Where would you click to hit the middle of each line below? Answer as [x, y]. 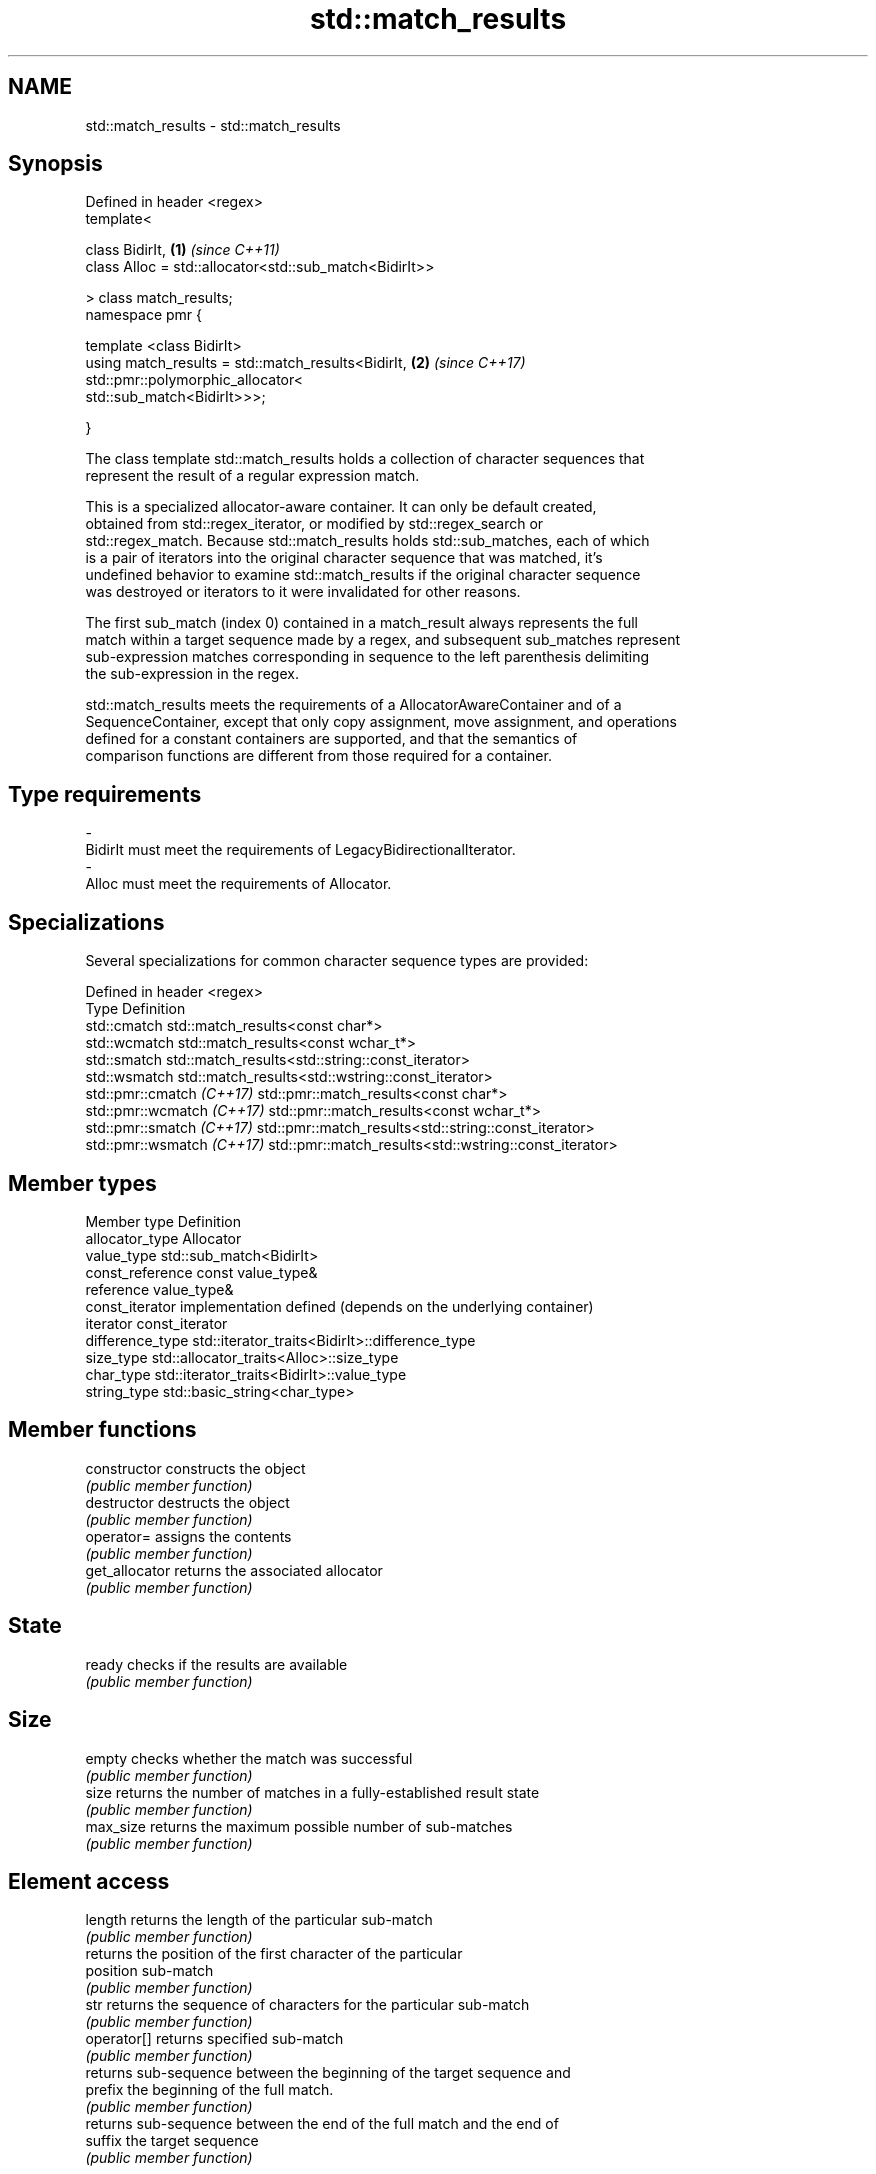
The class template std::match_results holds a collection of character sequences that [365, 459]
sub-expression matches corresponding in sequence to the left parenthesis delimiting [367, 657]
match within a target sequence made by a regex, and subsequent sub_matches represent [383, 640]
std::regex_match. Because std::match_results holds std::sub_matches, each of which [367, 541]
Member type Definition [163, 1221]
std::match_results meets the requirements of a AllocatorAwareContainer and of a [353, 705]
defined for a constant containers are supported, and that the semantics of [331, 739]
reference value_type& [159, 1289]
